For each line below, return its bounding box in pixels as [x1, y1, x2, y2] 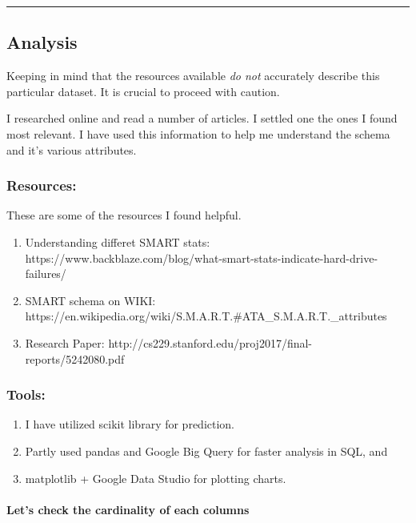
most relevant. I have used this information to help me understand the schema [6, 125, 390, 142]
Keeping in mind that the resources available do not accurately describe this [6, 67, 380, 84]
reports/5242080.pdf [25, 350, 125, 367]
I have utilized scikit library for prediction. [25, 416, 235, 432]
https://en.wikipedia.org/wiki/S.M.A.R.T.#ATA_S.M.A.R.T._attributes [25, 308, 387, 324]
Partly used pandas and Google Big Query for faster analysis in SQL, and [25, 442, 388, 459]
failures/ [25, 265, 66, 282]
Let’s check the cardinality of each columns [6, 501, 250, 517]
